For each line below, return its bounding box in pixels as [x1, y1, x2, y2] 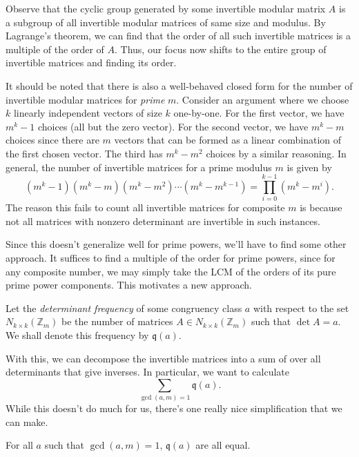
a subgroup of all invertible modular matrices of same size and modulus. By [6, 14, 326, 29]
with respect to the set [253, 300, 349, 315]
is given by [287, 159, 332, 174]
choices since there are [6, 133, 99, 147]
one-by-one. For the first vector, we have [173, 106, 345, 120]
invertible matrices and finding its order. [6, 55, 177, 70]
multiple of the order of [6, 41, 104, 56]
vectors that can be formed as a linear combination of [114, 133, 342, 147]
